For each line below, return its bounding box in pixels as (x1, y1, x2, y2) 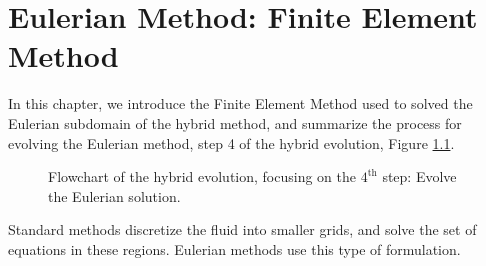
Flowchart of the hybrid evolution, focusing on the (48, 166, 356, 187)
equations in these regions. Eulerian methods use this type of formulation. (8, 238, 461, 259)
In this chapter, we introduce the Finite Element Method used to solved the (8, 93, 473, 114)
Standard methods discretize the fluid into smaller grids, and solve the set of (8, 219, 477, 240)
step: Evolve (382, 166, 457, 187)
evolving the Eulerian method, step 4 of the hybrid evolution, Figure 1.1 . (8, 132, 455, 153)
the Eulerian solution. (48, 185, 181, 206)
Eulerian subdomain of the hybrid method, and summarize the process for (8, 112, 462, 133)
